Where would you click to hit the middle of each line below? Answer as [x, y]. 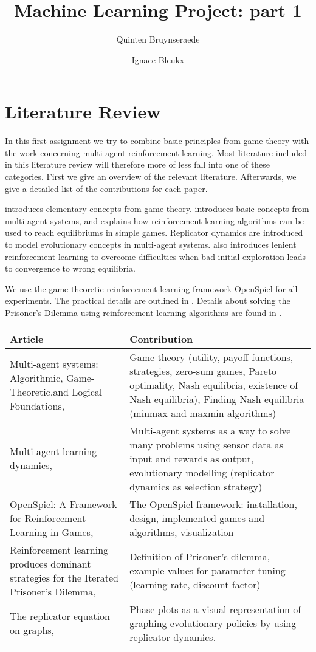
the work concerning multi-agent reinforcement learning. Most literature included [156, 152]
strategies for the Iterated [64, 577]
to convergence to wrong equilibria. [70, 268]
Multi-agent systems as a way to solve [210, 430]
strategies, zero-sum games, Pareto [203, 371]
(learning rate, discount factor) [195, 585]
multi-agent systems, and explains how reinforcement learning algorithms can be [155, 220]
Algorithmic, [36, 378]
